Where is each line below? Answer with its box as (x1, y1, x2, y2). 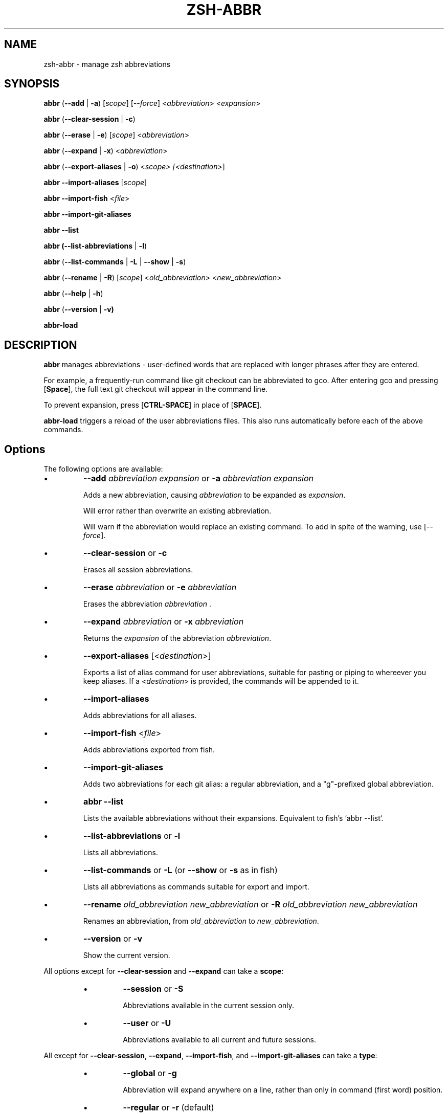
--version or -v (83, 933, 143, 944)
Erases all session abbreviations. (83, 565, 193, 574)
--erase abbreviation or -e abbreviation (83, 582, 237, 593)
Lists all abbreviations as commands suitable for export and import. (83, 882, 309, 892)
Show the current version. (83, 951, 170, 960)
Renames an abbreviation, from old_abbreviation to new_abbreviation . (83, 917, 319, 926)
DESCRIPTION (4, 338, 77, 351)
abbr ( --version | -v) (43, 305, 114, 314)
